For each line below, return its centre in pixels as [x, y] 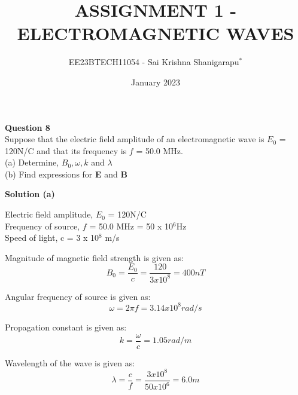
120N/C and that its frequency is [66, 150]
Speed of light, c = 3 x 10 [52, 238]
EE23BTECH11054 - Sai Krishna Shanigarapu [154, 62]
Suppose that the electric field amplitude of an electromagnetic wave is [135, 139]
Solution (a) [30, 194]
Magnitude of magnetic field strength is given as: [94, 257]
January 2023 [156, 82]
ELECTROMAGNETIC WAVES [156, 33]
